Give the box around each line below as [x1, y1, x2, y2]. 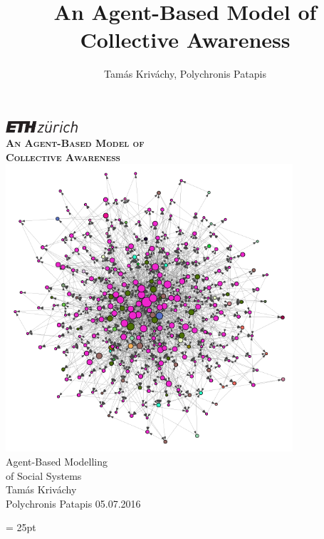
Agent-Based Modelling [6, 453, 108, 468]
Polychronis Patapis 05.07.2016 [6, 496, 141, 510]
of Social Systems [6, 468, 82, 483]
